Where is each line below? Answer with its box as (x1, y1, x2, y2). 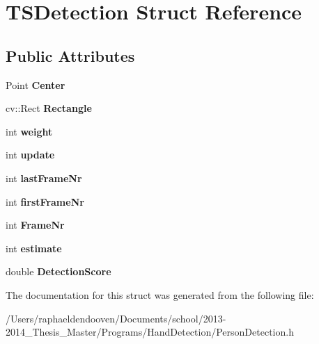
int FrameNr (6, 218, 65, 232)
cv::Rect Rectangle (6, 101, 92, 115)
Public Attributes (6, 44, 135, 66)
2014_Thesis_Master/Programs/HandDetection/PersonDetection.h (6, 325, 294, 339)
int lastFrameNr (6, 170, 82, 185)
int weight (6, 124, 53, 138)
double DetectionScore (6, 264, 111, 279)
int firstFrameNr (6, 194, 84, 208)
